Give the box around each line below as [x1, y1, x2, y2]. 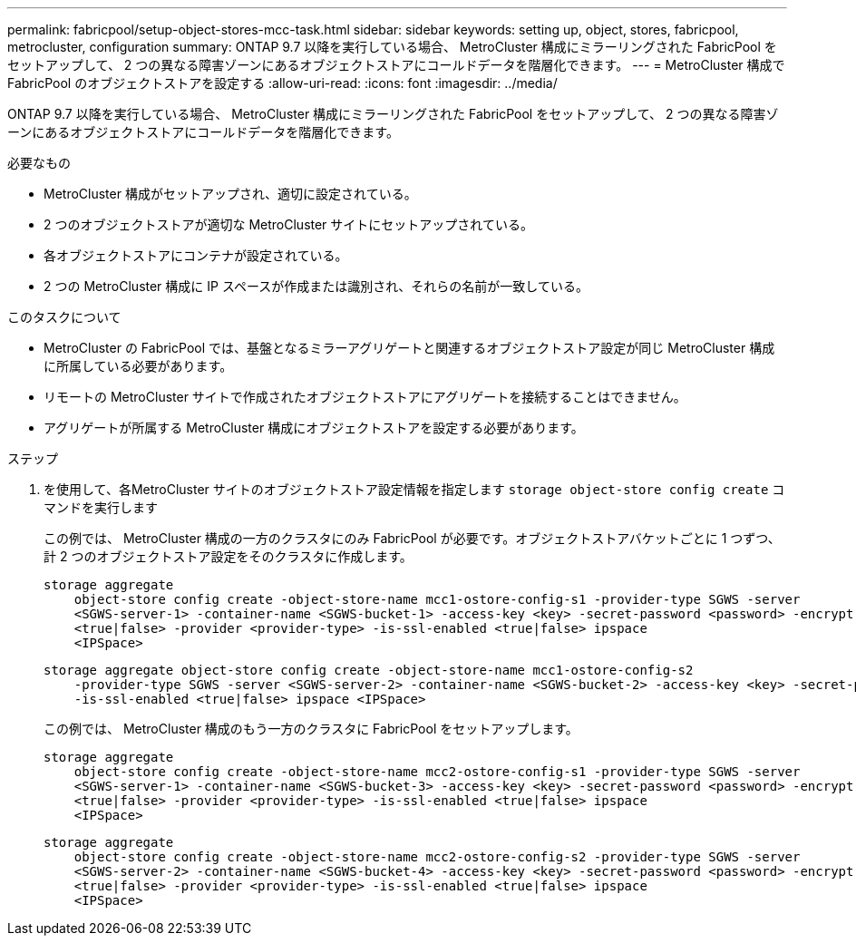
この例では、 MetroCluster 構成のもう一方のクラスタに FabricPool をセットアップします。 [44, 721, 579, 736]
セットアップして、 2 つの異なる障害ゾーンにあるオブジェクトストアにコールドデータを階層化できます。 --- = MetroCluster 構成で [7, 57, 785, 73]
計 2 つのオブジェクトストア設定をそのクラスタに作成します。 [44, 549, 413, 564]
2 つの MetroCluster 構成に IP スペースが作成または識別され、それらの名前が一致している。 [44, 278, 588, 294]
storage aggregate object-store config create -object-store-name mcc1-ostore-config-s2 [44, 663, 694, 677]
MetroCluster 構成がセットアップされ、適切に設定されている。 [44, 186, 417, 201]
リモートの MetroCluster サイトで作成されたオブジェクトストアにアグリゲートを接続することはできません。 [44, 389, 686, 404]
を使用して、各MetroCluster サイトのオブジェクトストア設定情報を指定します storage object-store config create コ [44, 481, 785, 497]
